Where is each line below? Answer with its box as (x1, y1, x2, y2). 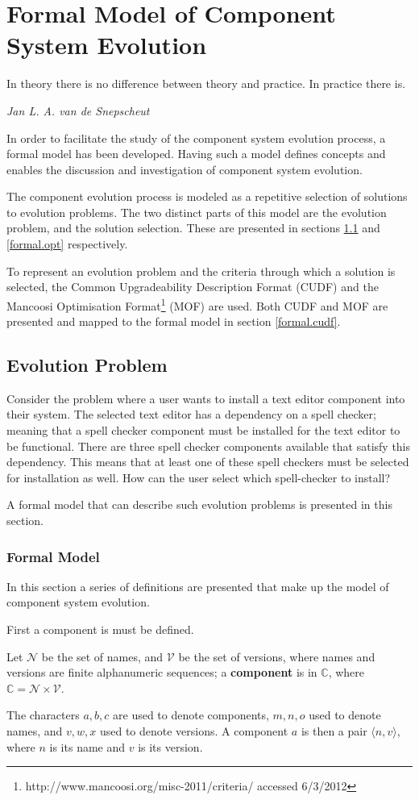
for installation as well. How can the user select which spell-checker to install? (6, 469, 391, 485)
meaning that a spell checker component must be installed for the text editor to (6, 422, 400, 439)
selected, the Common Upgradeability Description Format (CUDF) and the (6, 278, 379, 295)
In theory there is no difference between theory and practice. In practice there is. (6, 75, 406, 92)
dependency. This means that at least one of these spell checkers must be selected (6, 453, 409, 470)
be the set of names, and (41, 648, 164, 665)
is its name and (49, 738, 126, 755)
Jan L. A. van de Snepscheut (6, 102, 150, 119)
